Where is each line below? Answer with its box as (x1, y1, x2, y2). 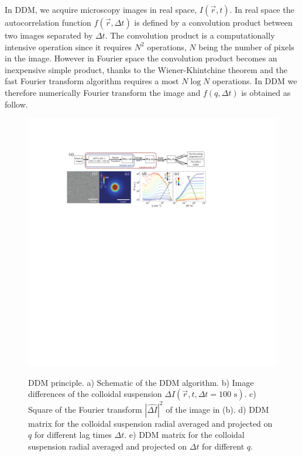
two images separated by (5, 29, 93, 41)
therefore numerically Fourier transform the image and (5, 86, 201, 98)
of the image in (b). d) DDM (166, 403, 269, 415)
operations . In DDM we (212, 75, 297, 87)
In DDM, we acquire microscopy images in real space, (5, 4, 197, 15)
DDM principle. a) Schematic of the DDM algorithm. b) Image (28, 376, 254, 388)
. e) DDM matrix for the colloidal (124, 429, 245, 441)
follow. (5, 98, 28, 110)
